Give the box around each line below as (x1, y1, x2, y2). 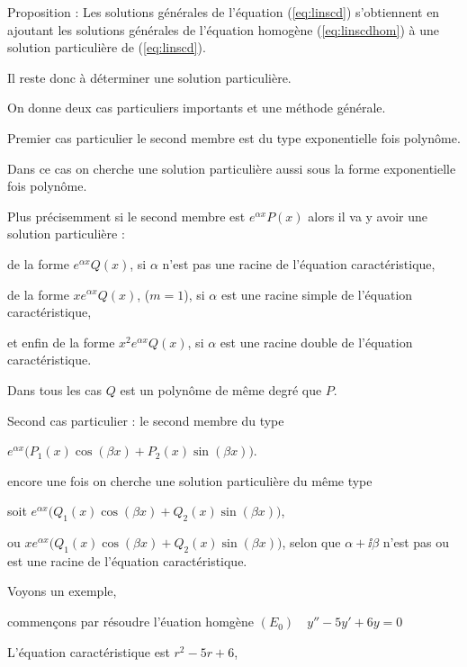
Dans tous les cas (7, 380, 103, 399)
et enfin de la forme (7, 332, 115, 351)
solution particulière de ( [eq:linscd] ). (7, 38, 206, 57)
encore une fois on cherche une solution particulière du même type (7, 471, 373, 490)
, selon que (282, 533, 341, 552)
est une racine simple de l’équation (220, 284, 413, 303)
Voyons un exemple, (7, 581, 117, 600)
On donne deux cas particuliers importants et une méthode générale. (7, 98, 386, 117)
